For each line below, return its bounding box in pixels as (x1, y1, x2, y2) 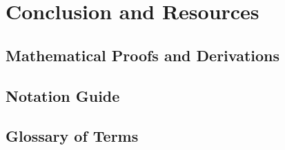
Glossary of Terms (6, 125, 139, 147)
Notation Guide (6, 85, 120, 106)
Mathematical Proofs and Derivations (6, 44, 280, 65)
